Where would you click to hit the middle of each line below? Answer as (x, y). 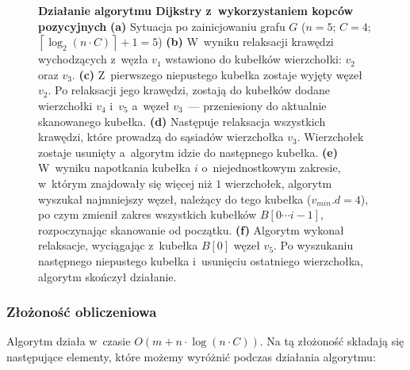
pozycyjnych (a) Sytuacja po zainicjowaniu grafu (162, 26)
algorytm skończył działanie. (107, 276)
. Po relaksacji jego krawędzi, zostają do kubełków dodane (189, 90)
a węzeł (151, 105)
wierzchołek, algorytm (278, 183)
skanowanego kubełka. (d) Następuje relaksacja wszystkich (182, 121)
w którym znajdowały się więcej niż (125, 183)
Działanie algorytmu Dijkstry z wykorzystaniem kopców (196, 10)
